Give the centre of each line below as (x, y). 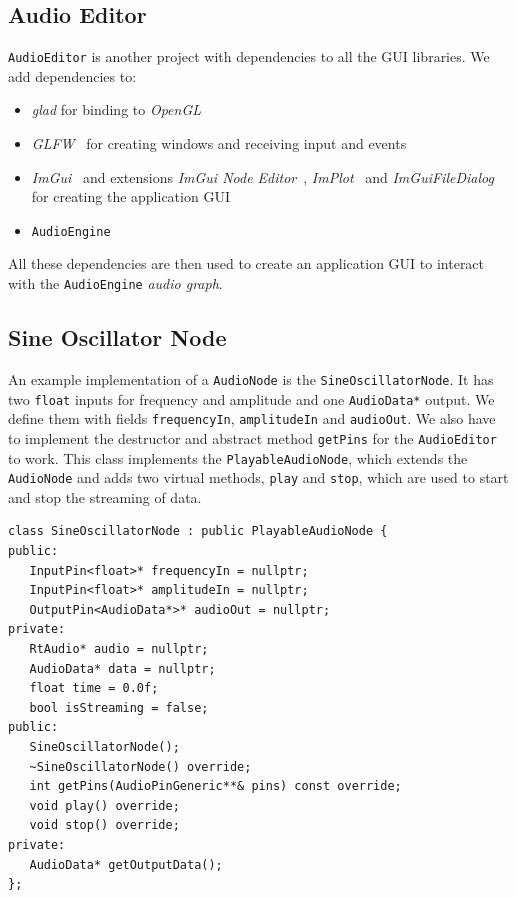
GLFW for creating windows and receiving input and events (219, 143)
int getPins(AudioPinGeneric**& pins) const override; (215, 786)
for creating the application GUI (130, 196)
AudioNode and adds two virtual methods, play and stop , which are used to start (258, 477)
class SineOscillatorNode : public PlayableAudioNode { (198, 531)
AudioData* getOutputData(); (126, 864)
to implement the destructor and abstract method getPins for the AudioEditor (252, 437)
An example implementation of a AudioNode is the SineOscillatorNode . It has (251, 378)
